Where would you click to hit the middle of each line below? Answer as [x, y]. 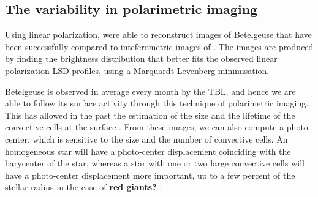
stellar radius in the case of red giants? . [84, 187]
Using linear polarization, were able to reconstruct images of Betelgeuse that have [158, 35]
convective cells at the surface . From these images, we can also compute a [145, 127]
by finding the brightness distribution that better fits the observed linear [141, 58]
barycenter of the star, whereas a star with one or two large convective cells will [155, 163]
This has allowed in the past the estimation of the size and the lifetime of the [150, 115]
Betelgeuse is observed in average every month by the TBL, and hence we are [150, 91]
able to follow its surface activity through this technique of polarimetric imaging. [157, 103]
